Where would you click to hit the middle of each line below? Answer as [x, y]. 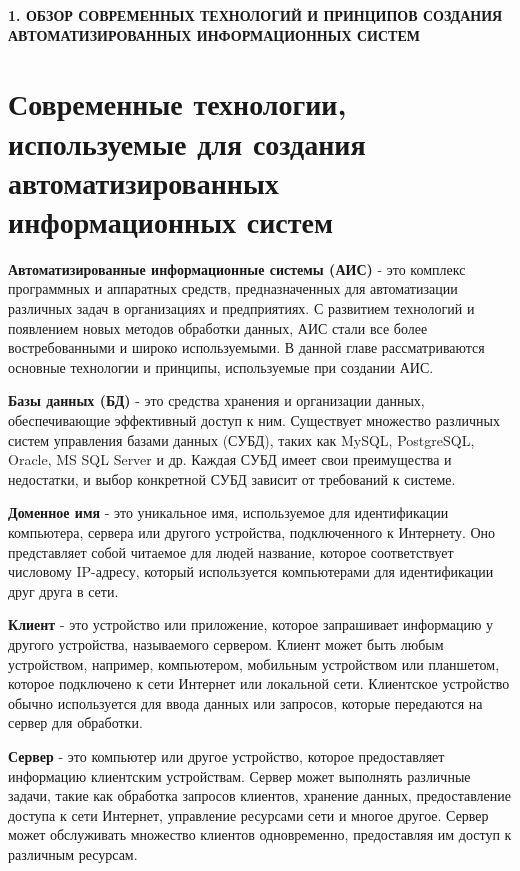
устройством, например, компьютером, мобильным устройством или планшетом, [254, 663]
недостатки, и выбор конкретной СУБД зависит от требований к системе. [232, 478]
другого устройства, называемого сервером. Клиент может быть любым [226, 643]
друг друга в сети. [63, 590]
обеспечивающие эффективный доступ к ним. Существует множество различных [254, 420]
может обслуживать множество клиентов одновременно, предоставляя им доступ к [260, 834]
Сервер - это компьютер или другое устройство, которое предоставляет [226, 755]
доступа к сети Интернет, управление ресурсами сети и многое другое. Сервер [248, 814]
